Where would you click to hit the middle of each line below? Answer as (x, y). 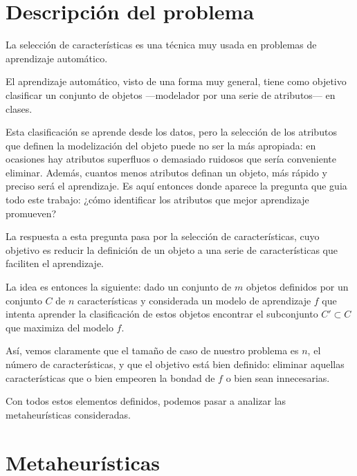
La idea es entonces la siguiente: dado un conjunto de (119, 287)
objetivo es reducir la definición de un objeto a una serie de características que (172, 249)
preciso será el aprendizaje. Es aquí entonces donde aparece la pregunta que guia (176, 186)
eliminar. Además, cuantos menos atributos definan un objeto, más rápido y (166, 172)
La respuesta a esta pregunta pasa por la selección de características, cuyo (163, 236)
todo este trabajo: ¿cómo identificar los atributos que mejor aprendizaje (157, 200)
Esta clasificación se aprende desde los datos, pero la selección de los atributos (171, 132)
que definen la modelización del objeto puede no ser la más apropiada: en (161, 145)
